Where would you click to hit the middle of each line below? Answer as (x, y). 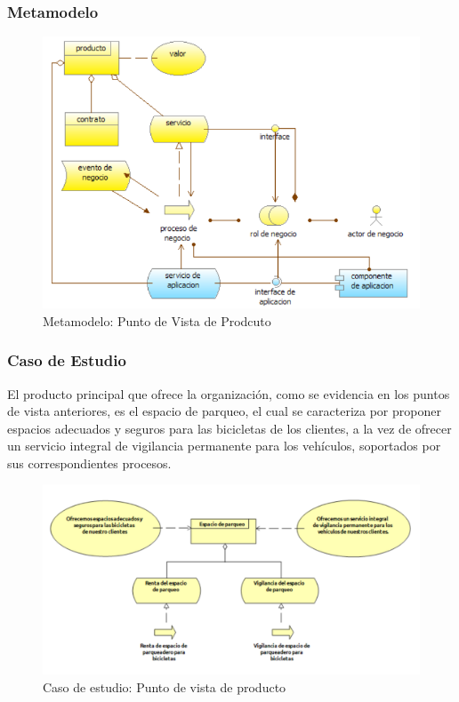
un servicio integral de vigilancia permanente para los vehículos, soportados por (224, 446)
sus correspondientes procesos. (89, 463)
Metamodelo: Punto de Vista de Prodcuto (157, 320)
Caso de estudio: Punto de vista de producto (165, 686)
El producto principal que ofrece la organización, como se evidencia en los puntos (229, 393)
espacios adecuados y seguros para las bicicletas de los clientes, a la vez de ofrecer (229, 428)
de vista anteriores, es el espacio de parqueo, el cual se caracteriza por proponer (224, 411)
